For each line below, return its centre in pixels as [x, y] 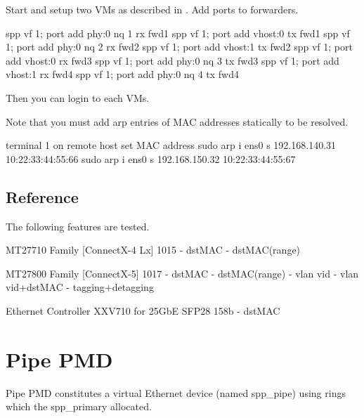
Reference [42, 196]
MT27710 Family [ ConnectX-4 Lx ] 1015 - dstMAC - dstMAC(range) [153, 250]
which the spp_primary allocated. [79, 406]
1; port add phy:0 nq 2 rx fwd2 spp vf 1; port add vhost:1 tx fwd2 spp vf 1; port [179, 47]
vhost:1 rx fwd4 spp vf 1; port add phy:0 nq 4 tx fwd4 [123, 74]
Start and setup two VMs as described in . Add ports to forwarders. [152, 9]
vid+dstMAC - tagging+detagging [80, 287]
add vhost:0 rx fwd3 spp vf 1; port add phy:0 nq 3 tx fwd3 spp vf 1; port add [173, 60]
